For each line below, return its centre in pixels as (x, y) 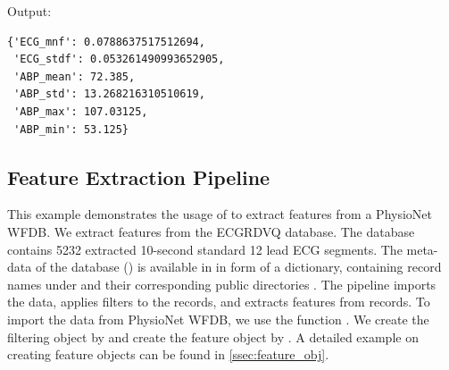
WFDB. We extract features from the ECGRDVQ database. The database (211, 231)
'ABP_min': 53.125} (71, 129)
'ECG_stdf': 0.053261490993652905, (119, 59)
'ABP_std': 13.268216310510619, (109, 94)
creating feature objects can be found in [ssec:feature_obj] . (168, 354)
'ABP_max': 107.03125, (81, 111)
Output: (29, 11)
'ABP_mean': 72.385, (75, 76)
